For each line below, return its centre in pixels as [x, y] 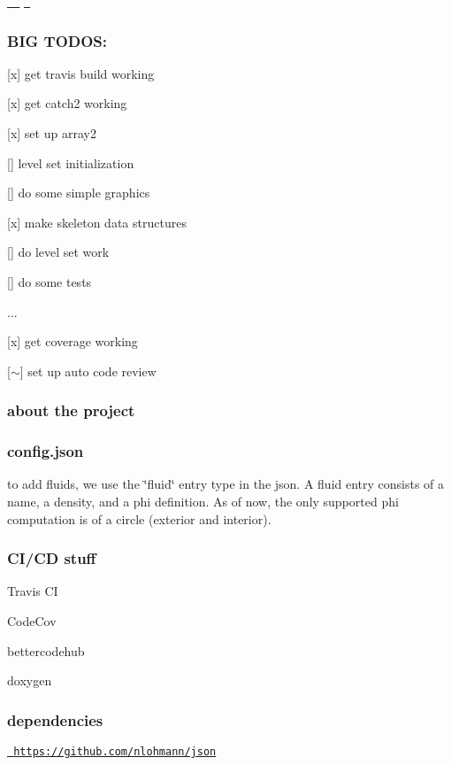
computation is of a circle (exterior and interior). [139, 518]
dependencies [55, 719]
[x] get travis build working [81, 73]
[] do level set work [58, 252]
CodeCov [32, 621]
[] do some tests [50, 282]
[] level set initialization [71, 162]
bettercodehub [46, 650]
